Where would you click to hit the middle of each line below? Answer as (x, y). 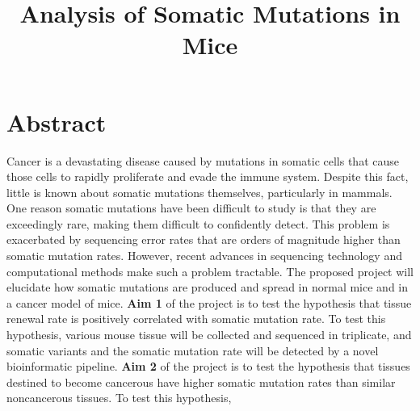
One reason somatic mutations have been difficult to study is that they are (191, 208)
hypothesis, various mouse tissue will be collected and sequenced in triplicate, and (209, 335)
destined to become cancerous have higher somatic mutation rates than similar (201, 382)
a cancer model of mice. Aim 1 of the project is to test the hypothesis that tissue (209, 302)
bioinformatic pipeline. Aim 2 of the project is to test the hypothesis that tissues (208, 366)
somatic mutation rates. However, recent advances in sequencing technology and (204, 256)
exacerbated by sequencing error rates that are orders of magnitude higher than (204, 239)
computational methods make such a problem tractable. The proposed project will (210, 271)
